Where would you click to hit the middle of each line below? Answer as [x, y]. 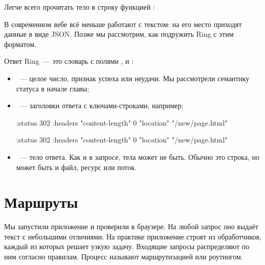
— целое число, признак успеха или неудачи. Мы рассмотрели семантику [135, 78]
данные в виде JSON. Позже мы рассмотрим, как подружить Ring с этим [119, 34]
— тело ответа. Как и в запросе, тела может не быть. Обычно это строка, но [139, 156]
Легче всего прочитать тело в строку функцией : [80, 7]
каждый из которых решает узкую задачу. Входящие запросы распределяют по [127, 246]
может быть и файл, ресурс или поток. [76, 167]
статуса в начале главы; [53, 88]
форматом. [20, 44]
